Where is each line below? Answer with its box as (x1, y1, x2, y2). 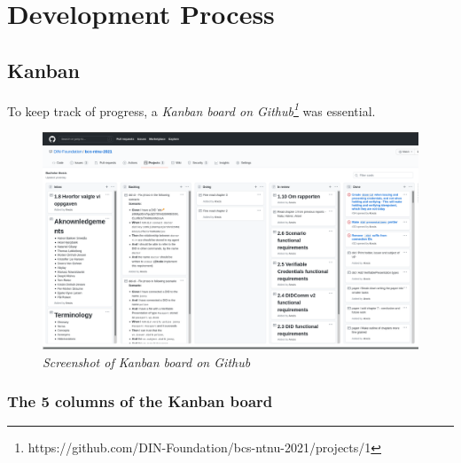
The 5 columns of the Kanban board (7, 390, 273, 412)
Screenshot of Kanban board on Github (43, 352, 251, 371)
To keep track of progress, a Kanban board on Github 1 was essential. (7, 98, 376, 120)
